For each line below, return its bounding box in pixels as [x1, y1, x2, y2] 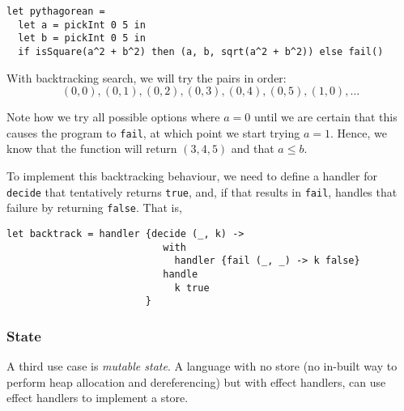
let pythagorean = [6, 6, 105, 17]
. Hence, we [330, 124, 388, 141]
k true [174, 282, 210, 294]
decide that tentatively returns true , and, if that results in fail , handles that [6, 183, 398, 200]
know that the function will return [6, 140, 177, 157]
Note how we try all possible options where [6, 108, 220, 125]
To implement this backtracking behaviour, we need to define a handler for [6, 167, 377, 184]
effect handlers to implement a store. [6, 389, 189, 406]
